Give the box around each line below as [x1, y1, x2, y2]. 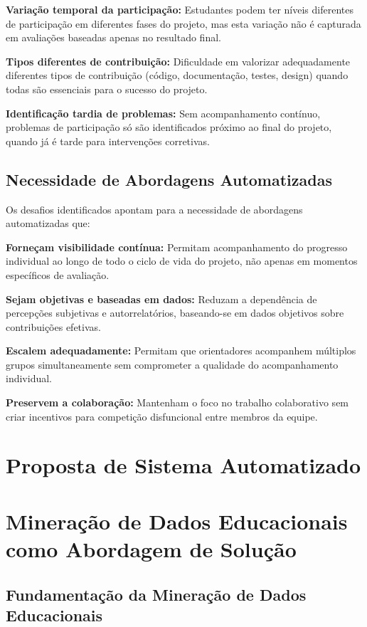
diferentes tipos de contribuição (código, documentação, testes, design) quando [6, 68, 349, 83]
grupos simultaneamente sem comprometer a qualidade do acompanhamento [6, 357, 339, 372]
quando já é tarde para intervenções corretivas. [6, 133, 210, 148]
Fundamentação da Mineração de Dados [6, 583, 307, 605]
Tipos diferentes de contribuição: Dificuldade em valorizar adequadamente [6, 53, 351, 68]
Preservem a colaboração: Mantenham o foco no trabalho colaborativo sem [6, 395, 349, 410]
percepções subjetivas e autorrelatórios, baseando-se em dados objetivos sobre [6, 305, 344, 320]
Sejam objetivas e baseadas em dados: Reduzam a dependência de [6, 291, 317, 306]
